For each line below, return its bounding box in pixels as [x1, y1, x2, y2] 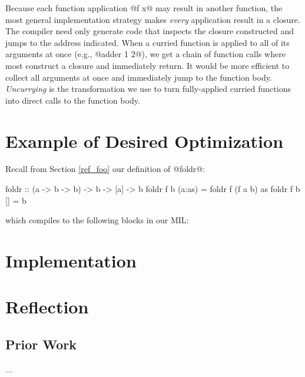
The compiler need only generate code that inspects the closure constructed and [5, 25, 294, 37]
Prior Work [5, 335, 77, 353]
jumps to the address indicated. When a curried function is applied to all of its [5, 36, 290, 48]
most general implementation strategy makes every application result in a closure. [5, 13, 300, 25]
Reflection [5, 295, 89, 319]
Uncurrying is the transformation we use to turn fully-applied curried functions [5, 82, 291, 95]
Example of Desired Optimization [5, 128, 284, 153]
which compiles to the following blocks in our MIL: [5, 214, 189, 226]
